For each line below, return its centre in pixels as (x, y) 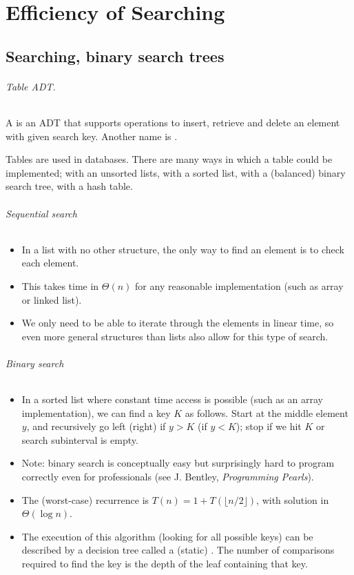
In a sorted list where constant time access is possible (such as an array (172, 399)
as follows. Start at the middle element (267, 412)
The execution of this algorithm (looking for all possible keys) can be (167, 536)
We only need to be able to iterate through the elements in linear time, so (178, 323)
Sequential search (41, 213)
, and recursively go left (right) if (96, 426)
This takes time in (60, 285)
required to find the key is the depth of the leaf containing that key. (165, 564)
